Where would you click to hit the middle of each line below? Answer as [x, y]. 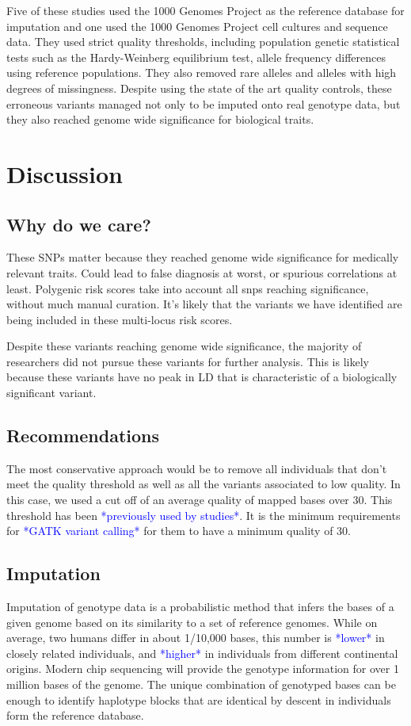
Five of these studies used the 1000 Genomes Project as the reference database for [205, 10]
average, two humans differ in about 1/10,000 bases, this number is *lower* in [196, 638]
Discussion [65, 173]
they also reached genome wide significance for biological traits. [160, 119]
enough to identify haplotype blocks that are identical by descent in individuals [199, 699]
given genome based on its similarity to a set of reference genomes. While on [192, 622]
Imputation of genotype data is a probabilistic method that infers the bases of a [200, 607]
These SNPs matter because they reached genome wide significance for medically [203, 257]
